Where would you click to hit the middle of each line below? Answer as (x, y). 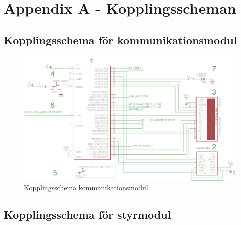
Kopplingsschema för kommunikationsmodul (121, 40)
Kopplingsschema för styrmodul (88, 215)
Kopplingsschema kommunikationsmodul (86, 188)
